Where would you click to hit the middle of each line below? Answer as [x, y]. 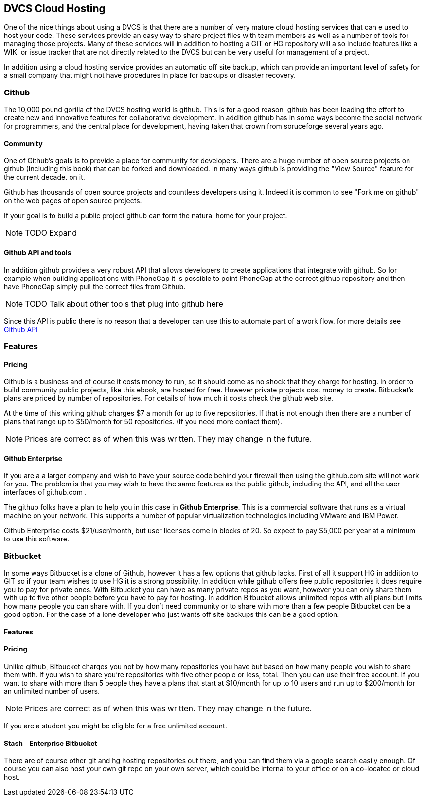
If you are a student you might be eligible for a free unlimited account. [115, 726]
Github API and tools [38, 252]
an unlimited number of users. [52, 691]
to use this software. [36, 539]
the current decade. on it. [44, 177]
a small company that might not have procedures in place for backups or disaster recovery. [150, 75]
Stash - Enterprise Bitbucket [51, 743]
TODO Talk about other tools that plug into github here [124, 304]
